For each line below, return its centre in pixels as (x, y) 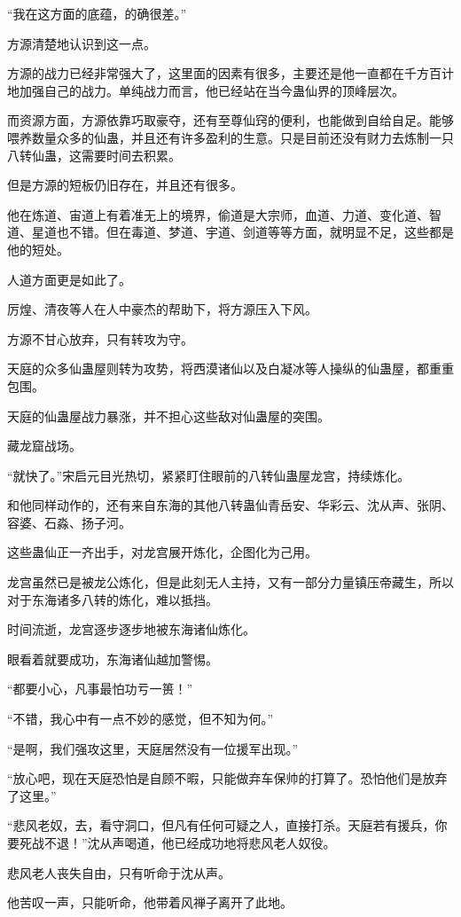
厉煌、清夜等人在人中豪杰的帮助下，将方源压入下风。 (162, 309)
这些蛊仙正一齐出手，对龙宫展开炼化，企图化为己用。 (162, 552)
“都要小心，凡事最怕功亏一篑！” (100, 689)
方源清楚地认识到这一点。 (82, 43)
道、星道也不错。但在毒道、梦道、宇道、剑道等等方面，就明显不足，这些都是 (230, 232)
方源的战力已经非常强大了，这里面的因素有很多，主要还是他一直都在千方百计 (230, 73)
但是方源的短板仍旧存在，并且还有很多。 (125, 185)
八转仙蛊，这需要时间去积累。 (94, 155)
